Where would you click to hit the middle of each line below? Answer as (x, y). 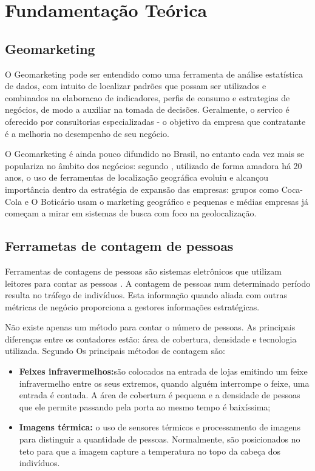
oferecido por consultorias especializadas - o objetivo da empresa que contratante (155, 121)
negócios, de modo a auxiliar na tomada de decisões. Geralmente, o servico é (147, 109)
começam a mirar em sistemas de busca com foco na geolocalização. (131, 213)
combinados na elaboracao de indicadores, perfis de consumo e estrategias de (147, 97)
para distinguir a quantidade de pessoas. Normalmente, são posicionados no (160, 439)
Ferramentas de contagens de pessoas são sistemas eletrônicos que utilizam (143, 271)
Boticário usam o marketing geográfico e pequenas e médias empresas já (174, 201)
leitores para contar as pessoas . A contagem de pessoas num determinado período (158, 283)
